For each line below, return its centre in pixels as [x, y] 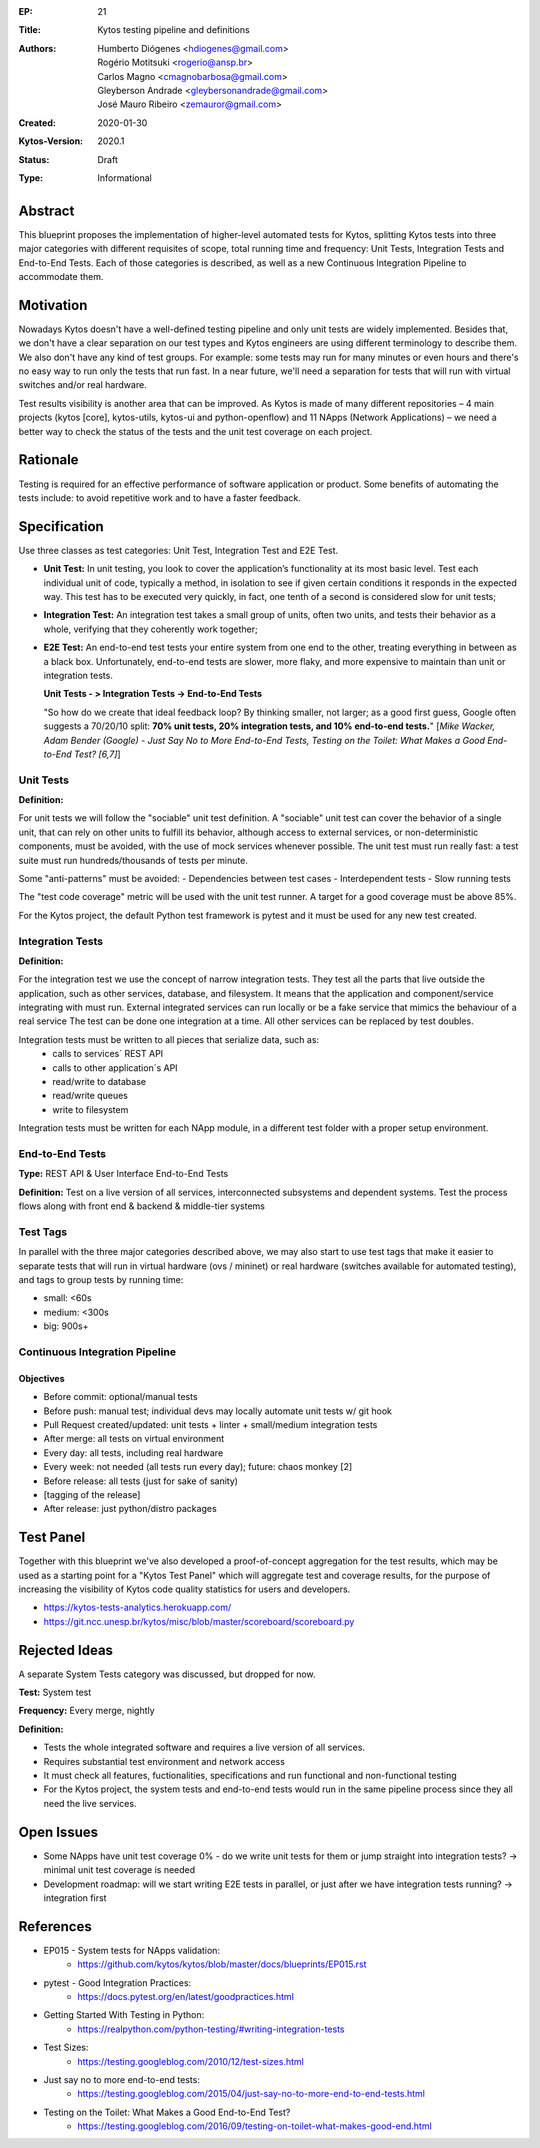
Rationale [48, 460]
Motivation [53, 305]
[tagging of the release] [92, 1494]
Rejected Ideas [66, 1650]
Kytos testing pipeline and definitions [173, 30]
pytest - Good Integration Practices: [117, 1982]
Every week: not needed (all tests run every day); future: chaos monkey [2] [198, 1467]
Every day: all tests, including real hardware [133, 1452]
